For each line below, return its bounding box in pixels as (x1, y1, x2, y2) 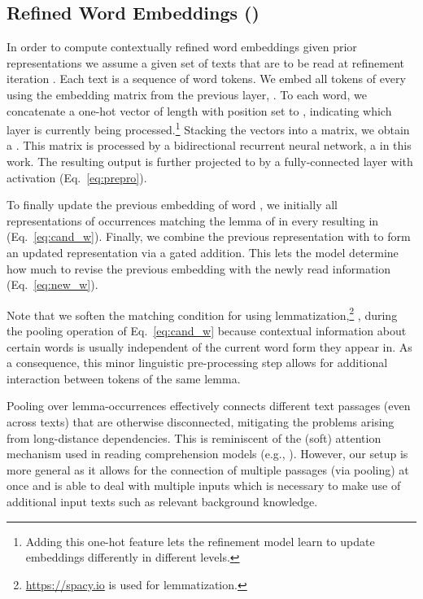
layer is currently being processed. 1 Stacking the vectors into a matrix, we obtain (7, 119, 410, 138)
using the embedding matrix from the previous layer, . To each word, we (7, 85, 367, 103)
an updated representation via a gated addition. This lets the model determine (7, 243, 399, 260)
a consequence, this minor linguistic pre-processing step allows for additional (7, 354, 388, 371)
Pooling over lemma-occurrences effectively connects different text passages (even (7, 397, 411, 414)
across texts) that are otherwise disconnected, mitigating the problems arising (7, 413, 395, 430)
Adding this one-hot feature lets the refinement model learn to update (25, 532, 375, 549)
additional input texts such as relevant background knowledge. (7, 492, 318, 509)
